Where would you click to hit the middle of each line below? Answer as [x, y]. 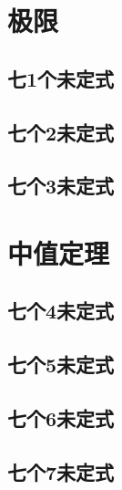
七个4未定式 [61, 311]
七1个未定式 [61, 78]
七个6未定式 [61, 418]
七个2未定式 [61, 132]
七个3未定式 [61, 186]
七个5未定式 [61, 365]
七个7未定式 [61, 471]
